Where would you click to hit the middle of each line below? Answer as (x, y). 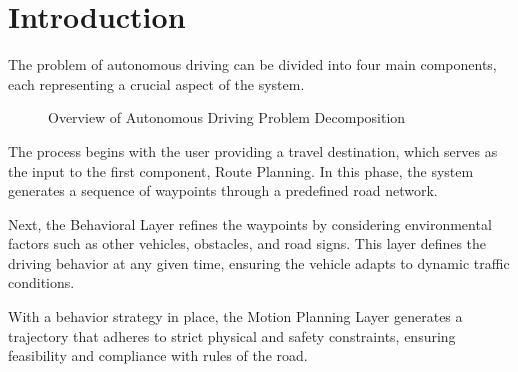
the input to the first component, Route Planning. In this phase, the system (241, 170)
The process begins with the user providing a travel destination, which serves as (253, 150)
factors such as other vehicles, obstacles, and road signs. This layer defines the (247, 243)
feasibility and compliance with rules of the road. (158, 355)
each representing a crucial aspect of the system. (156, 83)
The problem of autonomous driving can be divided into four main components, (252, 64)
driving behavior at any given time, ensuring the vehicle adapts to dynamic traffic (259, 262)
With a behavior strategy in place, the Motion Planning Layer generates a (235, 316)
